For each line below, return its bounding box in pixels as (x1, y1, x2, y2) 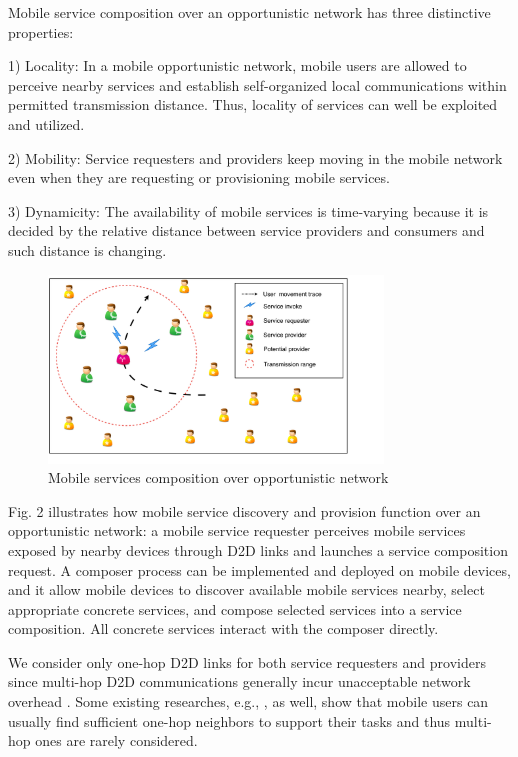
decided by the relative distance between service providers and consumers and (8, 220, 485, 241)
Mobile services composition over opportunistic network (48, 467, 389, 488)
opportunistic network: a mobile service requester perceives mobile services (8, 520, 466, 541)
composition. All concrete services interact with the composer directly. (8, 618, 439, 639)
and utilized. (8, 113, 85, 134)
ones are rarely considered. (35, 730, 198, 751)
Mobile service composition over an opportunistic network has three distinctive (8, 2, 491, 22)
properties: (8, 21, 74, 42)
